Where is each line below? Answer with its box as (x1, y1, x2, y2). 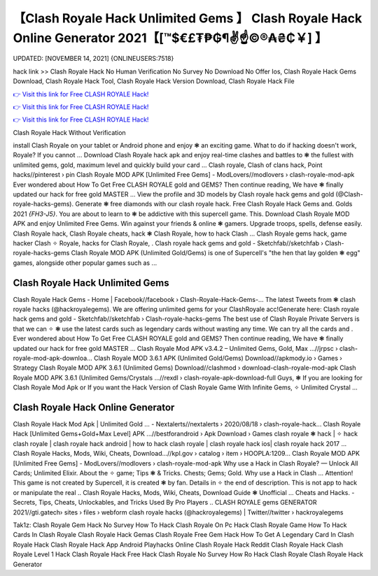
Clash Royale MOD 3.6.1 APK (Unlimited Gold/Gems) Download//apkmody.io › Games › (93, 354, 342, 363)
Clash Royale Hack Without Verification (13, 128, 126, 136)
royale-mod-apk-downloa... (13, 354, 92, 363)
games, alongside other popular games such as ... (13, 259, 157, 267)
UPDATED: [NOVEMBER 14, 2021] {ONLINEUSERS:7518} (13, 55, 174, 63)
